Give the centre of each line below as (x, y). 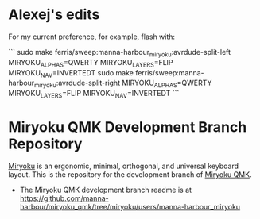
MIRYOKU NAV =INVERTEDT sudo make (71, 73)
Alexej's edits (54, 15)
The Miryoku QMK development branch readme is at (106, 190)
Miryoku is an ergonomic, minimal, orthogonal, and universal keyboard (124, 166)
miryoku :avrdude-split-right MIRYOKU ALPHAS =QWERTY (123, 84)
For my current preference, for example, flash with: (92, 36)
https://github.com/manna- (64, 198)
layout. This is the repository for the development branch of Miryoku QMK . (130, 174)
